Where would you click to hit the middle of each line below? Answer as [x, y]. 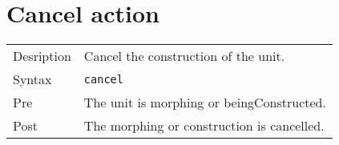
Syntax [32, 79]
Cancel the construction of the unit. [184, 56]
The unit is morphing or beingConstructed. [205, 103]
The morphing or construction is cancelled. [204, 126]
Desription [42, 56]
